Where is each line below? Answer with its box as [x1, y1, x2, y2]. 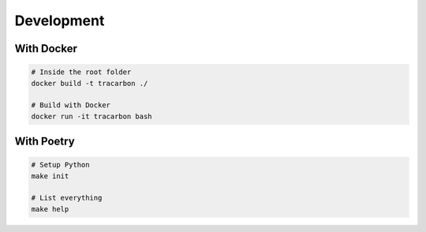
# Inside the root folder [31, 68, 132, 77]
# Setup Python [31, 160, 90, 170]
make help [31, 204, 69, 213]
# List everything [31, 193, 103, 203]
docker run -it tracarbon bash [31, 111, 153, 121]
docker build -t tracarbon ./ [31, 79, 148, 88]
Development [14, 12, 105, 29]
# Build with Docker [31, 101, 110, 110]
